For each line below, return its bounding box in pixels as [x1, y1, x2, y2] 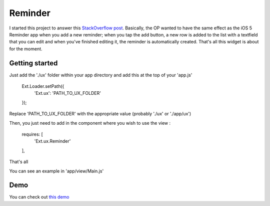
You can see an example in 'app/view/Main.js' [9, 168, 104, 174]
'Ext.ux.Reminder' [34, 138, 71, 144]
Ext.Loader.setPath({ [21, 83, 64, 89]
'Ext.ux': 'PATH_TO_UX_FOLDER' [34, 90, 101, 96]
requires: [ [21, 131, 43, 137]
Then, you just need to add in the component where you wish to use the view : [9, 120, 171, 126]
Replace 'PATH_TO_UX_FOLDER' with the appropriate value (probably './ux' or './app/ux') [9, 111, 191, 117]
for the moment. [9, 45, 42, 52]
